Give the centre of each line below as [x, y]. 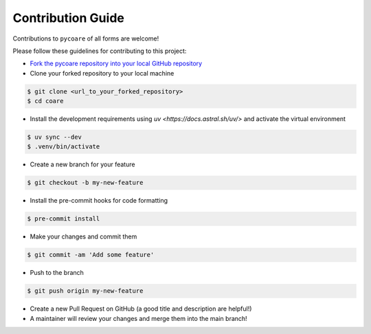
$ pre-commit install [64, 219]
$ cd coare [45, 101]
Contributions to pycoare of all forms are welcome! [86, 38]
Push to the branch [57, 273]
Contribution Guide [69, 18]
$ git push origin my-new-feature [85, 291]
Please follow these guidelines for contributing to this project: [100, 51]
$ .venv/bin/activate [64, 147]
